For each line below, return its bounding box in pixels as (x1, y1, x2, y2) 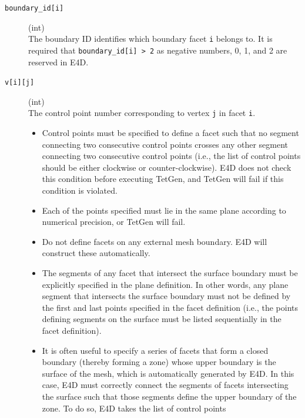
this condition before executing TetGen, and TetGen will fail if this (42, 172, 284, 185)
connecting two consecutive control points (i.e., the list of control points (42, 150, 301, 162)
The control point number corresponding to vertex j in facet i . (28, 107, 256, 119)
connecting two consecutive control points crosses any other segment (42, 138, 288, 150)
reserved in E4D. (28, 55, 89, 68)
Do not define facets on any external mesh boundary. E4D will (42, 235, 267, 247)
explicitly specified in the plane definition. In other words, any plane (42, 278, 289, 290)
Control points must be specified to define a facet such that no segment (42, 127, 299, 139)
